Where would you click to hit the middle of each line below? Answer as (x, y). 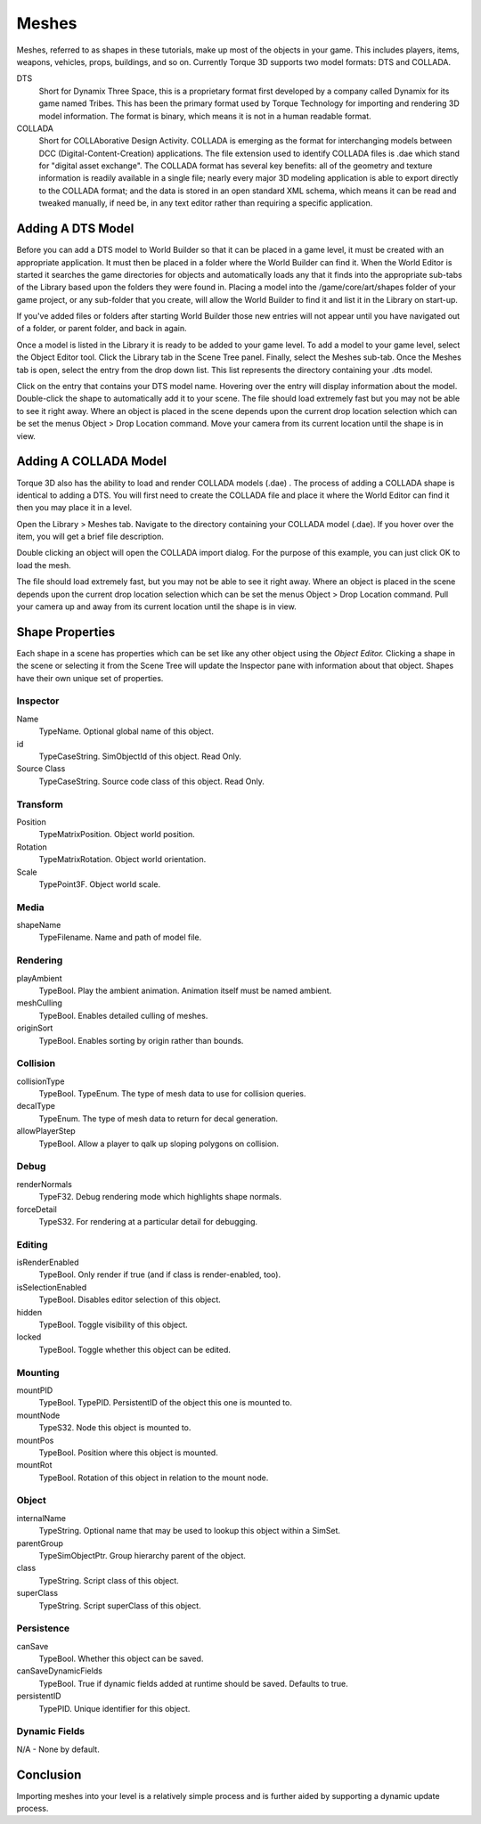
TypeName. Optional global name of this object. (126, 731)
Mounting (38, 1372)
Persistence (43, 1628)
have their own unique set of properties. (90, 678)
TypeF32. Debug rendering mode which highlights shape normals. (160, 1197)
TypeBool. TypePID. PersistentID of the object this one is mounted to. (166, 1403)
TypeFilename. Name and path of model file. (120, 937)
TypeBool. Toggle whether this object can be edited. (135, 1349)
